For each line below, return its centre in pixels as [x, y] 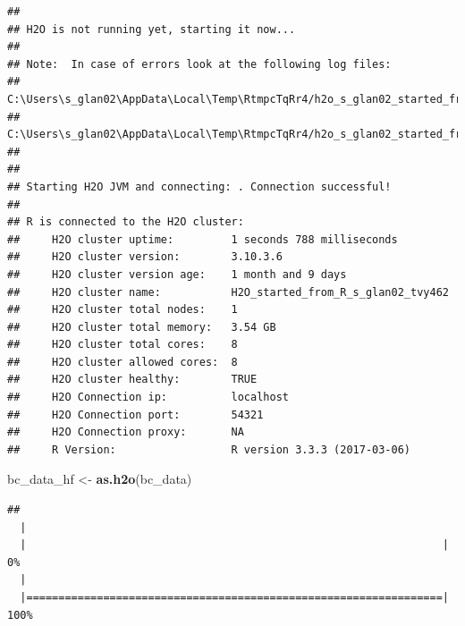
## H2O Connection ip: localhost [148, 398]
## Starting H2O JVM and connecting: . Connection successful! [199, 186]
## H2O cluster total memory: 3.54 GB [142, 327]
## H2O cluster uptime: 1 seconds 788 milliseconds [203, 239]
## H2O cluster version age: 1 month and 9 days [177, 274]
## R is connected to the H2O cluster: [126, 222]
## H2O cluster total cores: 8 [123, 345]
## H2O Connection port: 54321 [135, 415]
